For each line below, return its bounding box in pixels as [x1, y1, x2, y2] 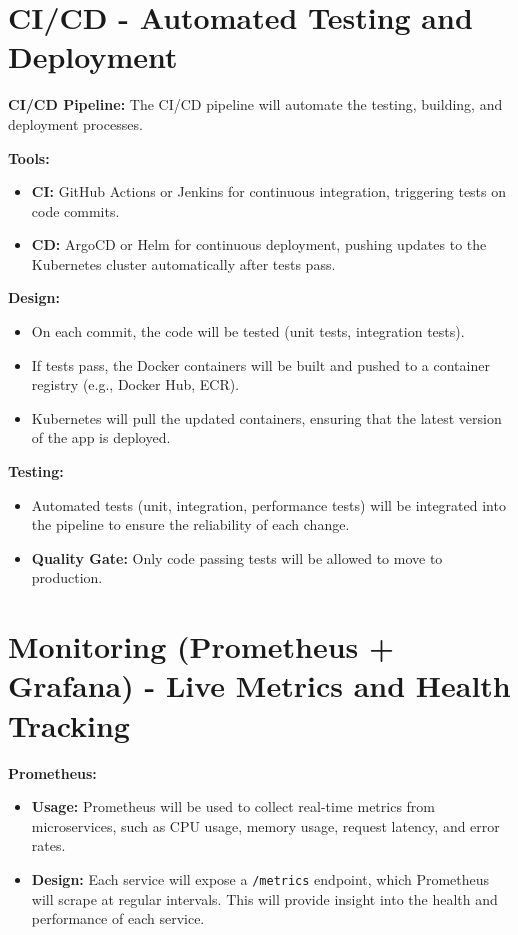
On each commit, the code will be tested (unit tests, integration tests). [31, 321, 465, 342]
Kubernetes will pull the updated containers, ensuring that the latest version [31, 407, 502, 428]
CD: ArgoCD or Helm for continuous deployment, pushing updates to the [31, 234, 487, 255]
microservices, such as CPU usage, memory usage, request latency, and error [31, 815, 500, 836]
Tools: [8, 147, 50, 168]
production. [31, 567, 103, 588]
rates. [31, 835, 66, 856]
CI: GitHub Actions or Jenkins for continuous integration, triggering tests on [31, 181, 507, 202]
